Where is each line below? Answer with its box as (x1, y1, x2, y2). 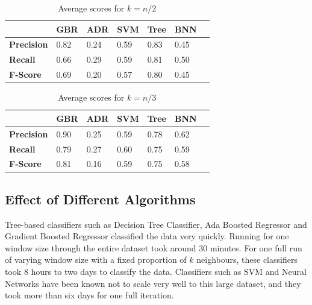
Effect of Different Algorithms (5, 189, 196, 208)
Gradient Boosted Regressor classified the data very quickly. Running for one (5, 230, 289, 242)
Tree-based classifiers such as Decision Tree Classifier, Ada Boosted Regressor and (5, 218, 307, 230)
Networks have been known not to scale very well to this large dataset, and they (5, 277, 301, 289)
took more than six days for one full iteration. (5, 289, 174, 301)
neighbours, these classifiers (196, 253, 298, 266)
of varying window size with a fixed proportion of (5, 253, 187, 266)
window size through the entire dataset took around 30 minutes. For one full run (5, 241, 302, 254)
